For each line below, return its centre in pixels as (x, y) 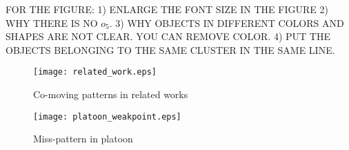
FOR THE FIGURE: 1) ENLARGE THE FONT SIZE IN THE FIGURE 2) (167, 9)
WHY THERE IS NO (52, 22)
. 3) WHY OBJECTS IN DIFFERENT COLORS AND (227, 22)
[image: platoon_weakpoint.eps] (107, 116)
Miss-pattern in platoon (83, 139)
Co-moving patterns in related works (111, 94)
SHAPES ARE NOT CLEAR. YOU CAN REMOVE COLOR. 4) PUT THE (168, 36)
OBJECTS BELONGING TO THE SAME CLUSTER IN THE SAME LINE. (170, 49)
